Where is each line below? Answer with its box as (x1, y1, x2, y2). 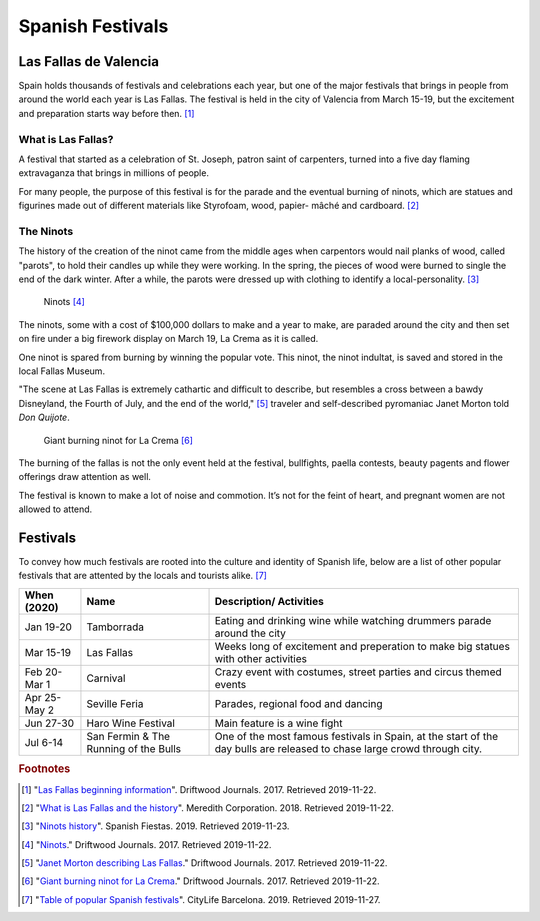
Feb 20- (24, 665, 63, 679)
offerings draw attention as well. (18, 471, 152, 483)
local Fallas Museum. (18, 365, 105, 377)
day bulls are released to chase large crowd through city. (214, 741, 483, 755)
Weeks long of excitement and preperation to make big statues (214, 639, 510, 653)
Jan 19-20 (24, 620, 72, 634)
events (214, 677, 247, 691)
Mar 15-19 (24, 645, 72, 659)
